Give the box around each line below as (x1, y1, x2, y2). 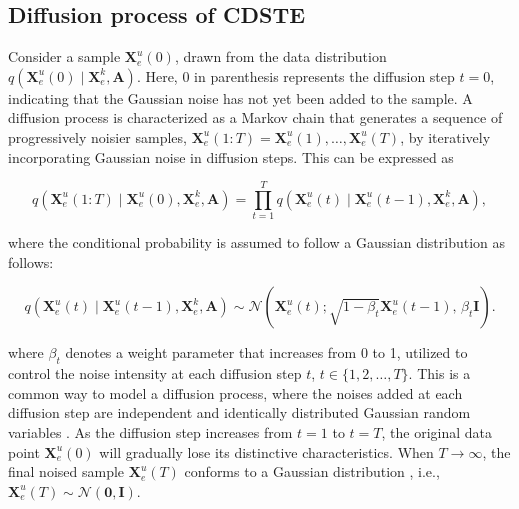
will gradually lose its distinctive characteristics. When (99, 441, 434, 462)
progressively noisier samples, (8, 126, 187, 147)
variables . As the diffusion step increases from (8, 422, 293, 443)
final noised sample (8, 461, 125, 482)
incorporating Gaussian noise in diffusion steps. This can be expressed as (8, 146, 454, 167)
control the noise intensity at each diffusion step (8, 363, 302, 384)
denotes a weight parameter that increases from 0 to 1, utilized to (65, 342, 468, 363)
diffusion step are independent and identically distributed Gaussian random (8, 402, 471, 423)
